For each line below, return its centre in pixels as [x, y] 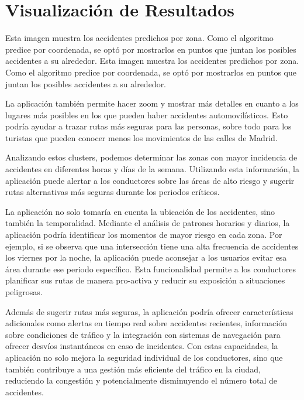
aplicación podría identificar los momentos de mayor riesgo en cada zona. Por [144, 235]
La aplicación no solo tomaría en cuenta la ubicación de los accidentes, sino [140, 211]
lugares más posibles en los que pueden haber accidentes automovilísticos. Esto [147, 114]
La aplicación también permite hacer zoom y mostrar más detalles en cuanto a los [152, 103]
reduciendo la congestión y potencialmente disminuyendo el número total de [141, 380]
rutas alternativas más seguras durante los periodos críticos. [113, 192]
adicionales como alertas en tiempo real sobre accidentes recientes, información [146, 323]
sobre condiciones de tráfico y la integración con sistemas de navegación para [143, 334]
